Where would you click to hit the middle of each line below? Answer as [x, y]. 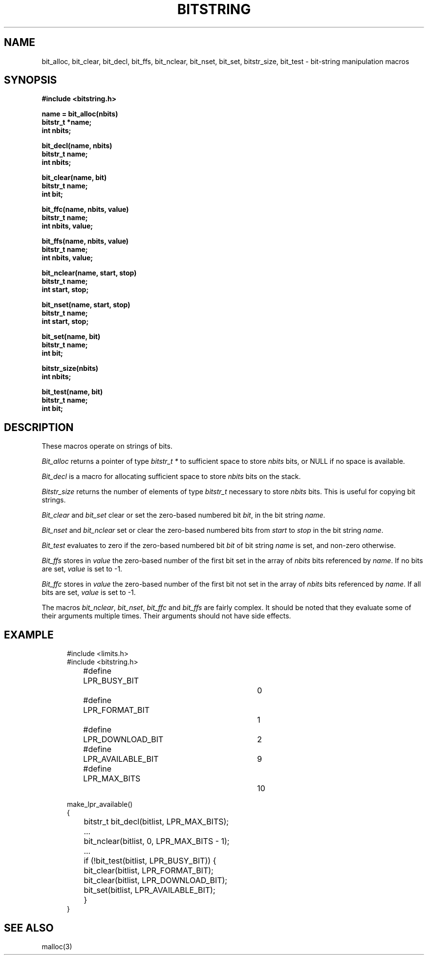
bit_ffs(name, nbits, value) [85, 241]
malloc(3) [57, 946]
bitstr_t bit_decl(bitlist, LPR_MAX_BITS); [156, 822]
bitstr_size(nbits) [70, 368]
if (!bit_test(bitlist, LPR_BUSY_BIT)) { [150, 861]
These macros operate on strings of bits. [107, 446]
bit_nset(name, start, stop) [86, 305]
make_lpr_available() [100, 804]
